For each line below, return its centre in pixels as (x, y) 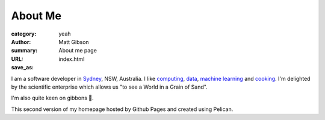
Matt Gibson (74, 42)
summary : (24, 51)
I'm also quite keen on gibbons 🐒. (52, 98)
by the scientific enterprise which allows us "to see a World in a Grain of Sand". (109, 87)
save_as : (23, 68)
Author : (21, 42)
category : (24, 34)
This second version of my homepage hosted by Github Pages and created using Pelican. (122, 109)
